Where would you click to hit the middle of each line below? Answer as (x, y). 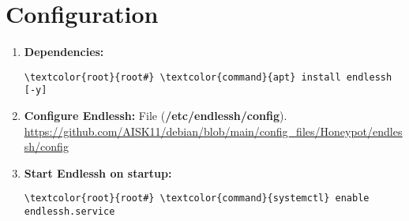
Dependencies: (64, 52)
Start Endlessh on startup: (98, 172)
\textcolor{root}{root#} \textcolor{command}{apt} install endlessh (208, 77)
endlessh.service (69, 212)
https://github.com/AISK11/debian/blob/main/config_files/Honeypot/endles (213, 131)
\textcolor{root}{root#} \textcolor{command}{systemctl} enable (197, 199)
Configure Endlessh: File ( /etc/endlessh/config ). (156, 116)
